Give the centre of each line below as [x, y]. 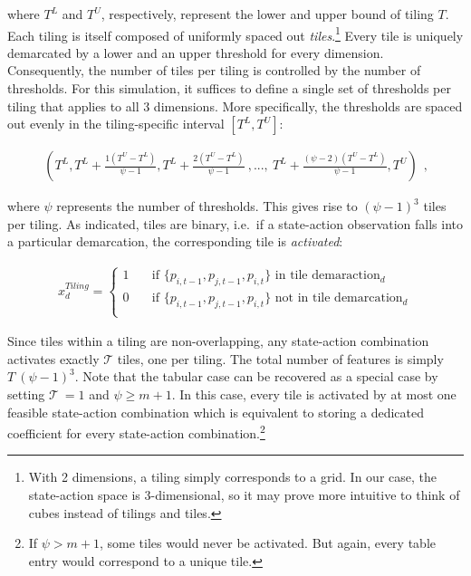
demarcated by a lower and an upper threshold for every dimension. [196, 52]
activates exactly [53, 358]
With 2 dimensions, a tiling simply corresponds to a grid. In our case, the [232, 477]
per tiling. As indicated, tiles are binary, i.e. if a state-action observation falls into [235, 223]
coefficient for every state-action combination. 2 [136, 432]
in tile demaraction [327, 276]
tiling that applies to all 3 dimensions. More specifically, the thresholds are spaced [235, 106]
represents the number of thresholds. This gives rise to [207, 206]
